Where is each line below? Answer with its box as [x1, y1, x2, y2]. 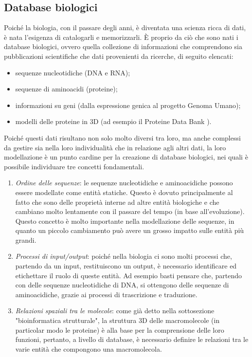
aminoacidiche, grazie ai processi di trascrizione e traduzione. [15, 289, 198, 299]
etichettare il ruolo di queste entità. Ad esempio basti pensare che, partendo [15, 270, 242, 280]
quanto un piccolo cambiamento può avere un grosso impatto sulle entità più [15, 225, 244, 235]
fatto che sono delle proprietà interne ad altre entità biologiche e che [15, 196, 219, 207]
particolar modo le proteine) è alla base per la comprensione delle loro [15, 324, 224, 335]
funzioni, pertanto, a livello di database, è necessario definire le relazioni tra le [15, 334, 249, 344]
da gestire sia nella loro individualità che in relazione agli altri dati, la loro [4, 142, 226, 152]
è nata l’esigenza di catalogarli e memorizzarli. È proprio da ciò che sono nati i [4, 32, 238, 42]
